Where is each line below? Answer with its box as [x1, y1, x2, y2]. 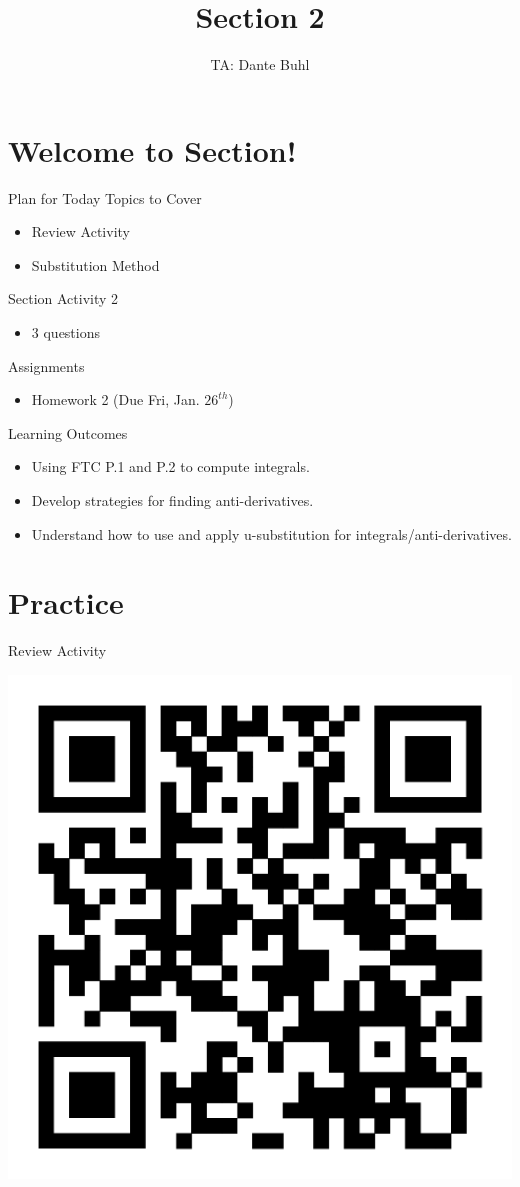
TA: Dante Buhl [210, 54, 310, 75]
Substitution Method [31, 254, 160, 275]
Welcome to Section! [8, 129, 297, 170]
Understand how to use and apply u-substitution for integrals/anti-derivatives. [31, 523, 512, 544]
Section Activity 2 [8, 288, 119, 309]
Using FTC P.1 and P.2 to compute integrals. [31, 456, 310, 477]
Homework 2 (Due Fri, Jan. [31, 389, 200, 410]
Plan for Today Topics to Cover [8, 187, 202, 208]
